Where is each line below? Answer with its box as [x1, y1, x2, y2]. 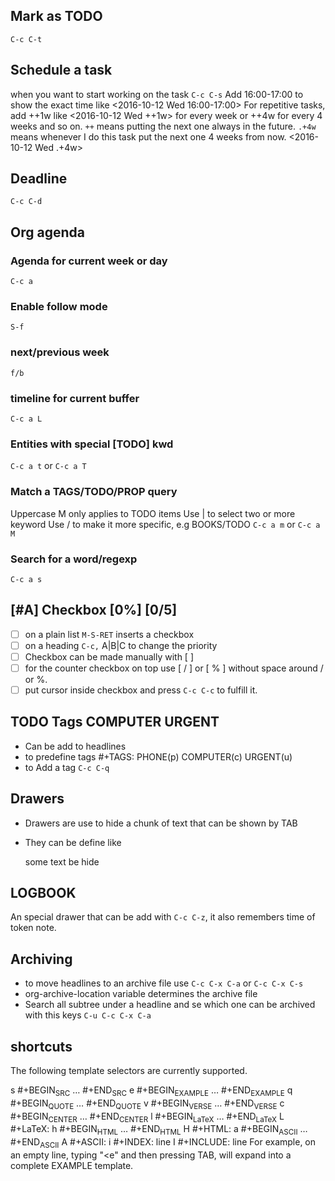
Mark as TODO [10, 8, 103, 25]
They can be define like [24, 836, 122, 848]
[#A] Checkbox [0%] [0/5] [10, 602, 178, 619]
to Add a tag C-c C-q [24, 761, 110, 773]
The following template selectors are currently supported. [10, 1065, 248, 1077]
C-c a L [10, 414, 43, 424]
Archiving [10, 950, 73, 968]
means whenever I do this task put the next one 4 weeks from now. [10, 130, 287, 143]
